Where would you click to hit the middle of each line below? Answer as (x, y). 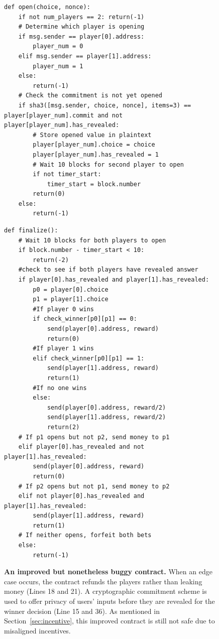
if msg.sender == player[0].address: (81, 36)
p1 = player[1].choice (71, 299)
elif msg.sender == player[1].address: (85, 56)
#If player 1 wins (63, 349)
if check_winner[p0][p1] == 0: (85, 319)
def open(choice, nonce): (47, 7)
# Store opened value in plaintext (92, 135)
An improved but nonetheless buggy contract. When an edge (108, 571)
